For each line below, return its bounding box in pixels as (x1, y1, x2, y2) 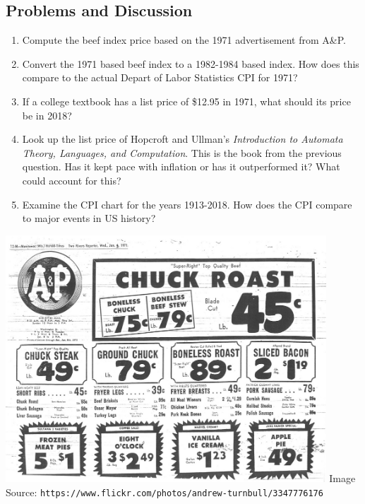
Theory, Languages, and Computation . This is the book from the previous (22, 145, 342, 160)
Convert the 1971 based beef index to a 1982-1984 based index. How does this (22, 56, 359, 71)
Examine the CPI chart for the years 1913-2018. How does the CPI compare (22, 197, 352, 211)
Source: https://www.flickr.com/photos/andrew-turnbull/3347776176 (6, 484, 323, 499)
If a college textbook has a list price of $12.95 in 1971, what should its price (22, 93, 351, 108)
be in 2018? (22, 107, 72, 122)
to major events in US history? (22, 211, 156, 225)
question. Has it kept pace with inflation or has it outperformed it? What (22, 159, 340, 174)
